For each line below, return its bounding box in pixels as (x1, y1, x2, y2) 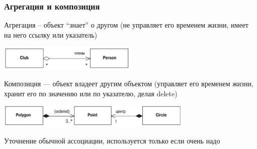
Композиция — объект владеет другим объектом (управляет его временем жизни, (4, 78, 253, 89)
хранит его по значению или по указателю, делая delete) (4, 88, 178, 98)
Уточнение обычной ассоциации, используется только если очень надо (4, 135, 220, 145)
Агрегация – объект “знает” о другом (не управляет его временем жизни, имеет (4, 20, 248, 30)
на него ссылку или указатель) (4, 29, 98, 40)
